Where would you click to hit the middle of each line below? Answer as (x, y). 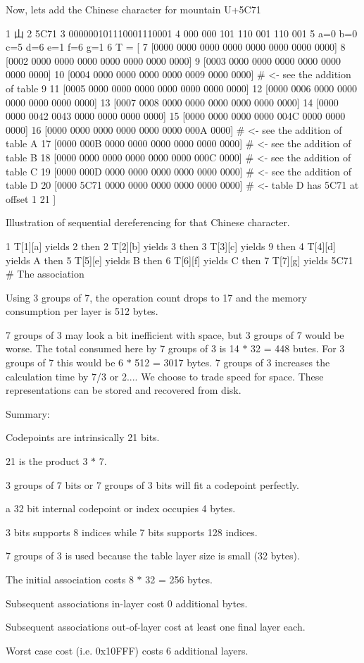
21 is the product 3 (47, 461)
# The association (45, 274)
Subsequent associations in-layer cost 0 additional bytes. (127, 603)
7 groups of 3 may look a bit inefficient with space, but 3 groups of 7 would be (175, 334)
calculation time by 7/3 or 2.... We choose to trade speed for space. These (165, 376)
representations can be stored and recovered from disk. (124, 390)
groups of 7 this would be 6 (65, 363)
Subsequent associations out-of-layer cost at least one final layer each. (156, 627)
